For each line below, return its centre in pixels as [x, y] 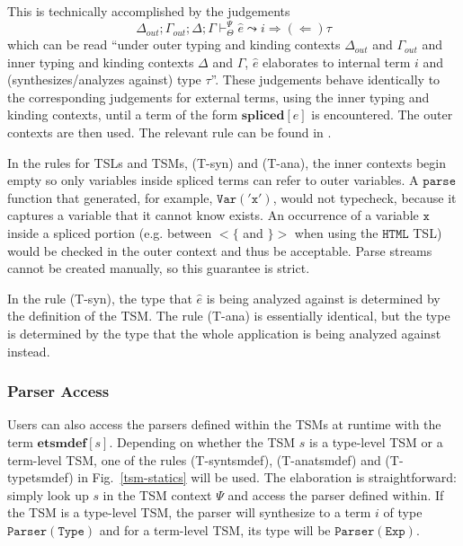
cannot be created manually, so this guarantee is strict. [159, 268]
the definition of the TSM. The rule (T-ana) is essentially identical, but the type [229, 316]
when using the [336, 233]
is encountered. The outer [382, 114]
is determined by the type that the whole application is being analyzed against [224, 333]
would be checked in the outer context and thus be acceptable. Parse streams [220, 250]
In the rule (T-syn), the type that [100, 298]
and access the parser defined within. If [336, 494]
